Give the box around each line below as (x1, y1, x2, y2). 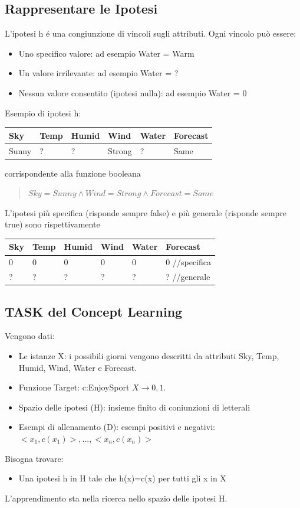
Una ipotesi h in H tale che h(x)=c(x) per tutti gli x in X (18, 472, 226, 484)
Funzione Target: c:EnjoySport (18, 381, 130, 393)
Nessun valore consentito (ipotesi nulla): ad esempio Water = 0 (18, 86, 247, 99)
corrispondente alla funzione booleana (5, 167, 141, 179)
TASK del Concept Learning (5, 302, 183, 320)
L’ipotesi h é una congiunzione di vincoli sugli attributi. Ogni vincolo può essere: (5, 27, 296, 40)
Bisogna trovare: (5, 452, 64, 464)
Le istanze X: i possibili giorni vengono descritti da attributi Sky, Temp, (18, 350, 279, 362)
